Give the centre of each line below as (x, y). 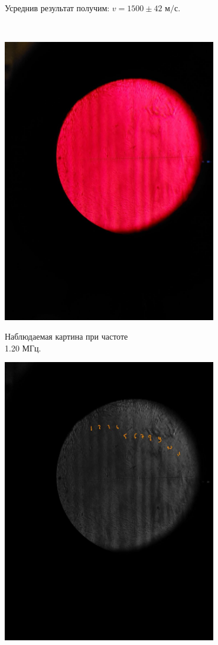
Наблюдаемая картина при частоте (66, 336)
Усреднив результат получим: (57, 8)
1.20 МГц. (23, 348)
